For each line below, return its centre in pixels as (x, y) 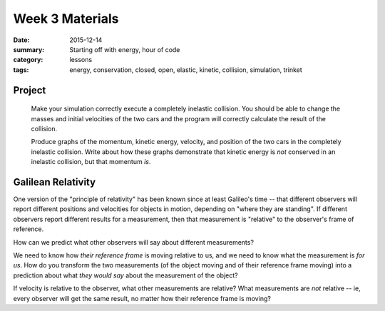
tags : (21, 70)
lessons (81, 60)
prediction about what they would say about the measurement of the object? (125, 275)
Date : (21, 40)
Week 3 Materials (66, 19)
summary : (29, 49)
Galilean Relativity (55, 182)
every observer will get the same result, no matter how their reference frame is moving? (142, 298)
